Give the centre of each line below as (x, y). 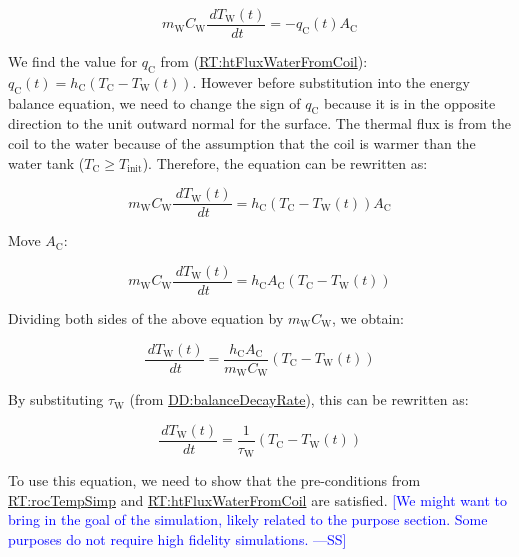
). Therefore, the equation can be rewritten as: (285, 162)
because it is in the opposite (409, 102)
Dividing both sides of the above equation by (146, 317)
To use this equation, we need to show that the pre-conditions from (214, 480)
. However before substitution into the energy (331, 81)
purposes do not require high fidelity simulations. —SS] (177, 538)
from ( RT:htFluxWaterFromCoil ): (264, 61)
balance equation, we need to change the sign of (154, 102)
